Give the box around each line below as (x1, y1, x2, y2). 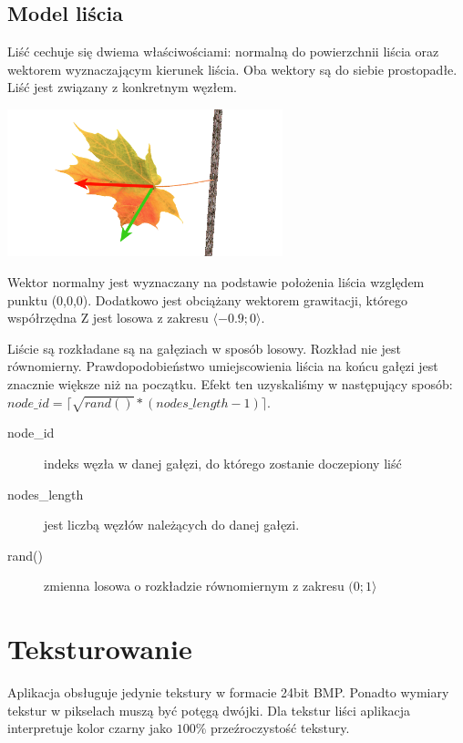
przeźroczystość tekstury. (211, 718, 350, 738)
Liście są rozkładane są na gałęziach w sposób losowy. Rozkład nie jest (7, 338, 401, 357)
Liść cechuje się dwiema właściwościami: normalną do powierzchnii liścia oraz (7, 42, 439, 61)
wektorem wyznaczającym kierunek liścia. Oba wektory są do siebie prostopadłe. (7, 59, 458, 78)
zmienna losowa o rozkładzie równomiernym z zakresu (44, 576, 345, 595)
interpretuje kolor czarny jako (7, 718, 173, 738)
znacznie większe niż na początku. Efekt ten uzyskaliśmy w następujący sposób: (7, 374, 453, 393)
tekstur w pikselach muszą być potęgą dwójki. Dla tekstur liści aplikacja (7, 700, 411, 719)
